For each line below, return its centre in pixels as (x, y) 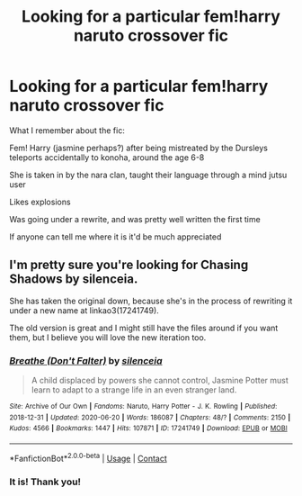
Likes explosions (40, 202)
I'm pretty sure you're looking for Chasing (129, 265)
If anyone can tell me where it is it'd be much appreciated (115, 237)
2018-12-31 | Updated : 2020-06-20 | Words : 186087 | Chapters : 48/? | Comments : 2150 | (150, 417)
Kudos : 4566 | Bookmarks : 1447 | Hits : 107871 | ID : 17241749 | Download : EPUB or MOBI (148, 428)
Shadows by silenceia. (74, 280)
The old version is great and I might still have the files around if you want (144, 328)
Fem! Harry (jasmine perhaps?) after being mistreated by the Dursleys (138, 148)
